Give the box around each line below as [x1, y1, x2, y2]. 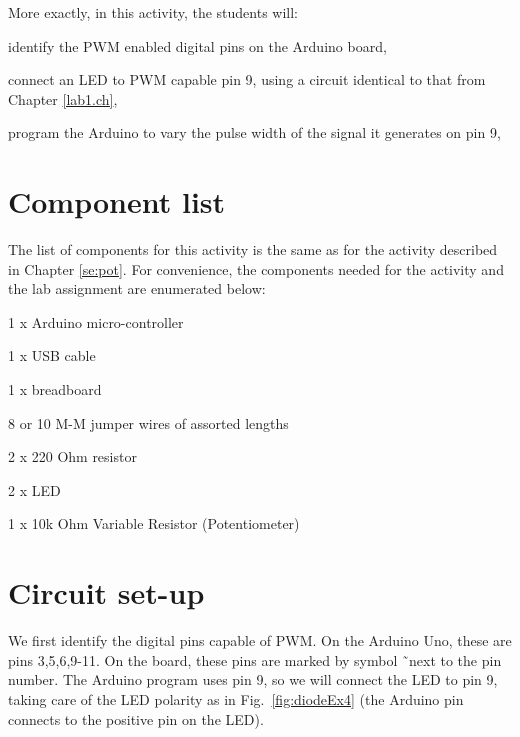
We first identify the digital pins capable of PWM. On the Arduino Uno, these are [8, 630, 512, 651]
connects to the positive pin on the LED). [8, 708, 264, 729]
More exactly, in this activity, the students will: [8, 2, 299, 22]
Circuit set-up [8, 572, 205, 613]
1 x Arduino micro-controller [8, 311, 184, 332]
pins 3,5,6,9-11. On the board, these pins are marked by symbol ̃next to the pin [8, 649, 502, 670]
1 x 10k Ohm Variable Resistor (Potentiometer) [8, 513, 300, 534]
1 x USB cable [8, 345, 96, 366]
